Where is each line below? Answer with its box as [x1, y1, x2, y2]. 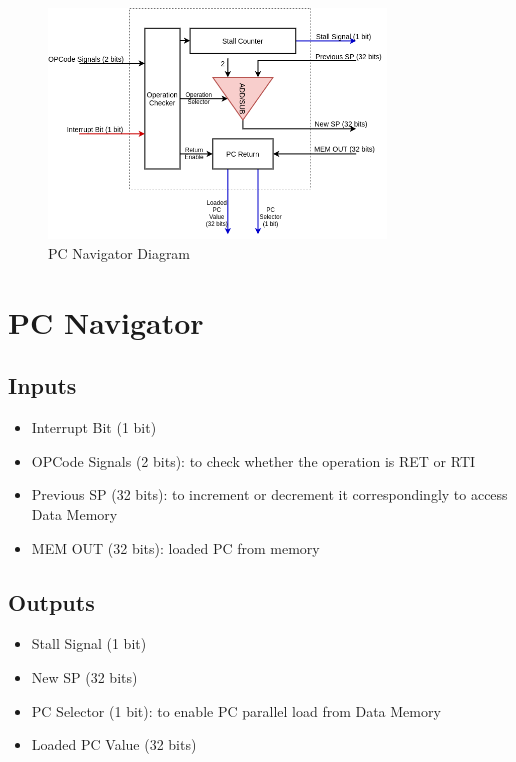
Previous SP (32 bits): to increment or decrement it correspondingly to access [31, 484, 508, 505]
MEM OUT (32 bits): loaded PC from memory [31, 537, 320, 558]
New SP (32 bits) [31, 667, 138, 688]
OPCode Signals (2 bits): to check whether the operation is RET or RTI [31, 450, 476, 471]
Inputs [8, 370, 77, 401]
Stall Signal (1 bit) [31, 633, 147, 654]
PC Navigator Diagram [48, 243, 191, 264]
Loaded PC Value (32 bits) [31, 734, 197, 755]
